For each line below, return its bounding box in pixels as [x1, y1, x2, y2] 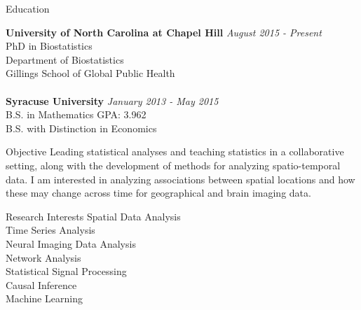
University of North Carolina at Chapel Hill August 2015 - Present [6, 24, 322, 39]
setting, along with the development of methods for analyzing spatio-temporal [6, 157, 341, 172]
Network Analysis [6, 250, 81, 265]
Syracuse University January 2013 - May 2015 [6, 93, 219, 108]
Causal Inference [6, 277, 77, 292]
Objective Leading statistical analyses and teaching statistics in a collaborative [6, 144, 344, 159]
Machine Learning [6, 291, 83, 306]
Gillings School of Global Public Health [6, 66, 175, 80]
